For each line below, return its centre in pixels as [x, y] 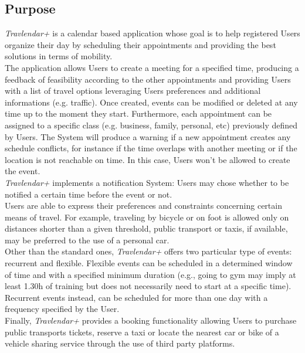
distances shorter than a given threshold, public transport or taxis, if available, [146, 228]
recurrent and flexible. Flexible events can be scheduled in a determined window [149, 263]
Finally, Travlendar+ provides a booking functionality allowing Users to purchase [151, 320]
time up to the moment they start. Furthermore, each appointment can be [138, 113]
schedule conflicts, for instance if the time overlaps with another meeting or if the [151, 148]
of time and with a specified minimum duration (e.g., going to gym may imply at [150, 274]
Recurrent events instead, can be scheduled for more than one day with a [136, 297]
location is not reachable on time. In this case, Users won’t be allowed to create [148, 159]
